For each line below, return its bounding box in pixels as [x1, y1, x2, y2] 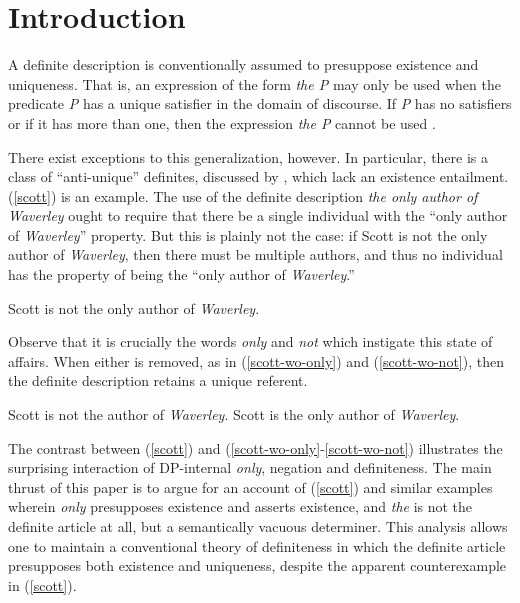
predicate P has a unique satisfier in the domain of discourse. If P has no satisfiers [8, 93, 512, 114]
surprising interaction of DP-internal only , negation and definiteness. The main [8, 457, 492, 478]
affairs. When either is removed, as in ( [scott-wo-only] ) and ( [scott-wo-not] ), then [8, 350, 504, 371]
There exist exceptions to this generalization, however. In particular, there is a [8, 146, 489, 167]
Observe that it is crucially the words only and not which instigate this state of [8, 331, 493, 352]
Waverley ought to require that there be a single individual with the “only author [8, 205, 508, 226]
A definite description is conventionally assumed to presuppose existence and [8, 54, 479, 75]
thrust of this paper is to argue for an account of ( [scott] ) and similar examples [8, 476, 493, 497]
